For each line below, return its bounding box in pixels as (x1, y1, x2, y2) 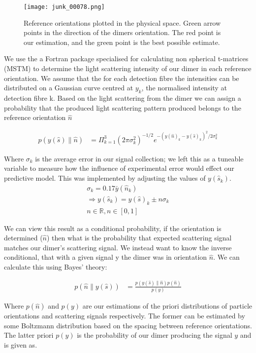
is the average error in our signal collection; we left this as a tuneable (35, 153, 244, 163)
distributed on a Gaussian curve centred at (4, 82, 133, 93)
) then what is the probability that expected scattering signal (47, 233, 232, 243)
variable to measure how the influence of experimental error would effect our (4, 163, 234, 173)
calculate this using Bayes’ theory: (4, 261, 107, 272)
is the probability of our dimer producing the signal (77, 330, 232, 340)
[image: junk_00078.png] (24, 3, 105, 10)
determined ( (4, 233, 43, 243)
